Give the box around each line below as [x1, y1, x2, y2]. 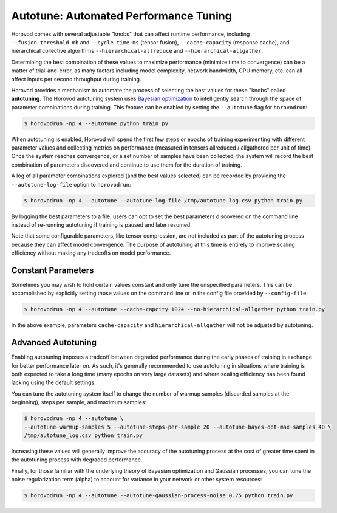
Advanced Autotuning [11, 337, 97, 348]
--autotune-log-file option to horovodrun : [11, 181, 131, 188]
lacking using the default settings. [11, 379, 97, 386]
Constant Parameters [11, 265, 94, 275]
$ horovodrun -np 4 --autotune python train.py [24, 120, 168, 127]
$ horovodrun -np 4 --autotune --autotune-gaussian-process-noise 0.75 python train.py [24, 492, 293, 499]
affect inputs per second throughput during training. [11, 75, 141, 83]
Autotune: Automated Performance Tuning [11, 9, 232, 22]
